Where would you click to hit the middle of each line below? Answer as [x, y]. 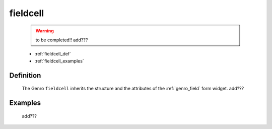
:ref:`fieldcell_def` [53, 54]
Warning [45, 31]
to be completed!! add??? [62, 40]
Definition [25, 75]
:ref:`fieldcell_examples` [59, 61]
